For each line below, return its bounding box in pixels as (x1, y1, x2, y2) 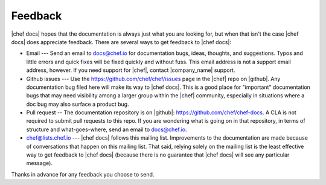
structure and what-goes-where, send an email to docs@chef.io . (26, 126, 187, 133)
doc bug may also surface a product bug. (26, 100, 129, 108)
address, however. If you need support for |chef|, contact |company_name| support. (26, 67, 235, 74)
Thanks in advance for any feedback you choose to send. (11, 170, 155, 178)
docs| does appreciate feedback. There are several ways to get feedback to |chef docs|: (11, 38, 232, 45)
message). (26, 160, 53, 167)
